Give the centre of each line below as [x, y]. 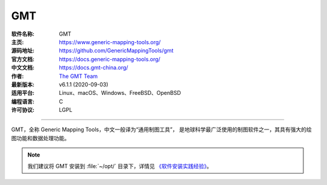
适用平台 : [23, 93]
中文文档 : [23, 68]
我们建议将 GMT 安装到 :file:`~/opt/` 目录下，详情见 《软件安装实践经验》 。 [120, 166]
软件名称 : [23, 34]
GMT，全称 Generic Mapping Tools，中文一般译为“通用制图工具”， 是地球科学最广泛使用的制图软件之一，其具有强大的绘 [161, 129]
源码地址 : [23, 51]
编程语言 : [23, 101]
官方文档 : [23, 59]
